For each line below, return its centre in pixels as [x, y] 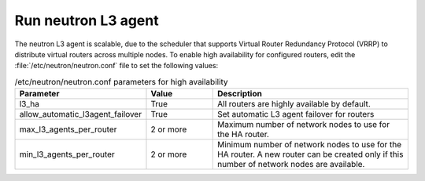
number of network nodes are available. [291, 165]
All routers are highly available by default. [294, 104]
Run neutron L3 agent [87, 20]
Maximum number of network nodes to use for [303, 125]
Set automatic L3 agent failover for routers [296, 114]
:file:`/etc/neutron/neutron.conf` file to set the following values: [116, 66]
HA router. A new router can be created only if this [310, 154]
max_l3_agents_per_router [68, 129]
